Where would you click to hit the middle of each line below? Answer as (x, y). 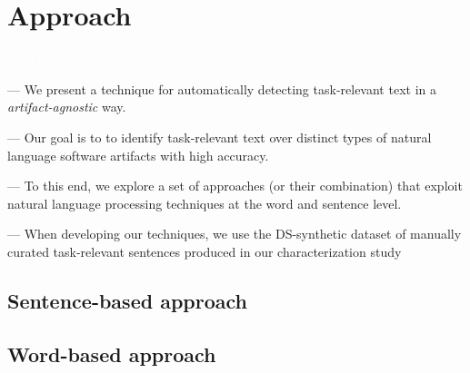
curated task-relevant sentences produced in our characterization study (205, 251)
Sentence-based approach (127, 300)
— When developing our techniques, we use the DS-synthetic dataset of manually (235, 234)
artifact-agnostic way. (67, 107)
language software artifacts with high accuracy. (138, 155)
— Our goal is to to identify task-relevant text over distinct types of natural (220, 137)
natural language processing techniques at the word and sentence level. (205, 203)
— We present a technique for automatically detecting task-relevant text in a (222, 88)
